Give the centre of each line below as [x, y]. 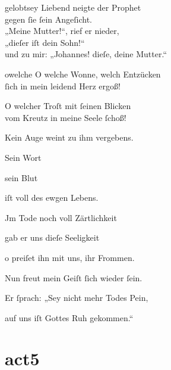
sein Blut [21, 177]
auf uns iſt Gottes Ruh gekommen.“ [69, 317]
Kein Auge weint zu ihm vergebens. [69, 137]
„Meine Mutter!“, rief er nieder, [62, 31]
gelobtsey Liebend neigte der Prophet [73, 7]
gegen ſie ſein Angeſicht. [48, 19]
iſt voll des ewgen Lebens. [52, 198]
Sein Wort [23, 157]
